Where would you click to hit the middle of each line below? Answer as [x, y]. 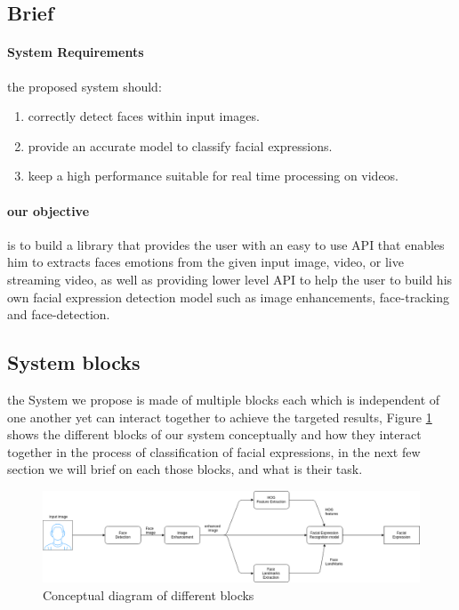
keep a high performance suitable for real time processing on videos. [213, 176]
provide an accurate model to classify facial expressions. [180, 145]
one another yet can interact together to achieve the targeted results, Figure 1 [220, 417]
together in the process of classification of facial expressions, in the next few [214, 451]
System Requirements [76, 52]
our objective [48, 210]
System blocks [74, 362]
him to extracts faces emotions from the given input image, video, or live [205, 262]
